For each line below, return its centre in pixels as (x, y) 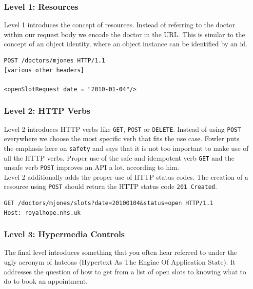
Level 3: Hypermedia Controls (64, 234)
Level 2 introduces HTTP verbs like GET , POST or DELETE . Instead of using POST (123, 129)
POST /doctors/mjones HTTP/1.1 (55, 61)
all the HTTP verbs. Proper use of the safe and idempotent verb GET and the (119, 157)
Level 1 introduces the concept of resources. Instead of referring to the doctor (120, 25)
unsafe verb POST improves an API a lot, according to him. (92, 167)
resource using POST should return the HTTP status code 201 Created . (111, 186)
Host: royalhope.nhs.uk (42, 213)
